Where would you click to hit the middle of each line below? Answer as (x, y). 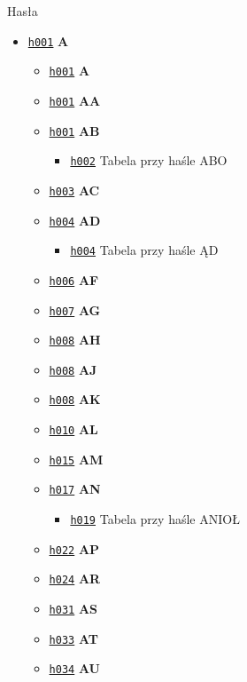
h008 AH (75, 340)
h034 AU (75, 668)
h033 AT (73, 638)
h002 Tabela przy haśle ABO (149, 160)
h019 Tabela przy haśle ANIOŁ (155, 519)
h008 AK (75, 399)
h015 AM (76, 459)
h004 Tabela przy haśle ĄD (144, 250)
